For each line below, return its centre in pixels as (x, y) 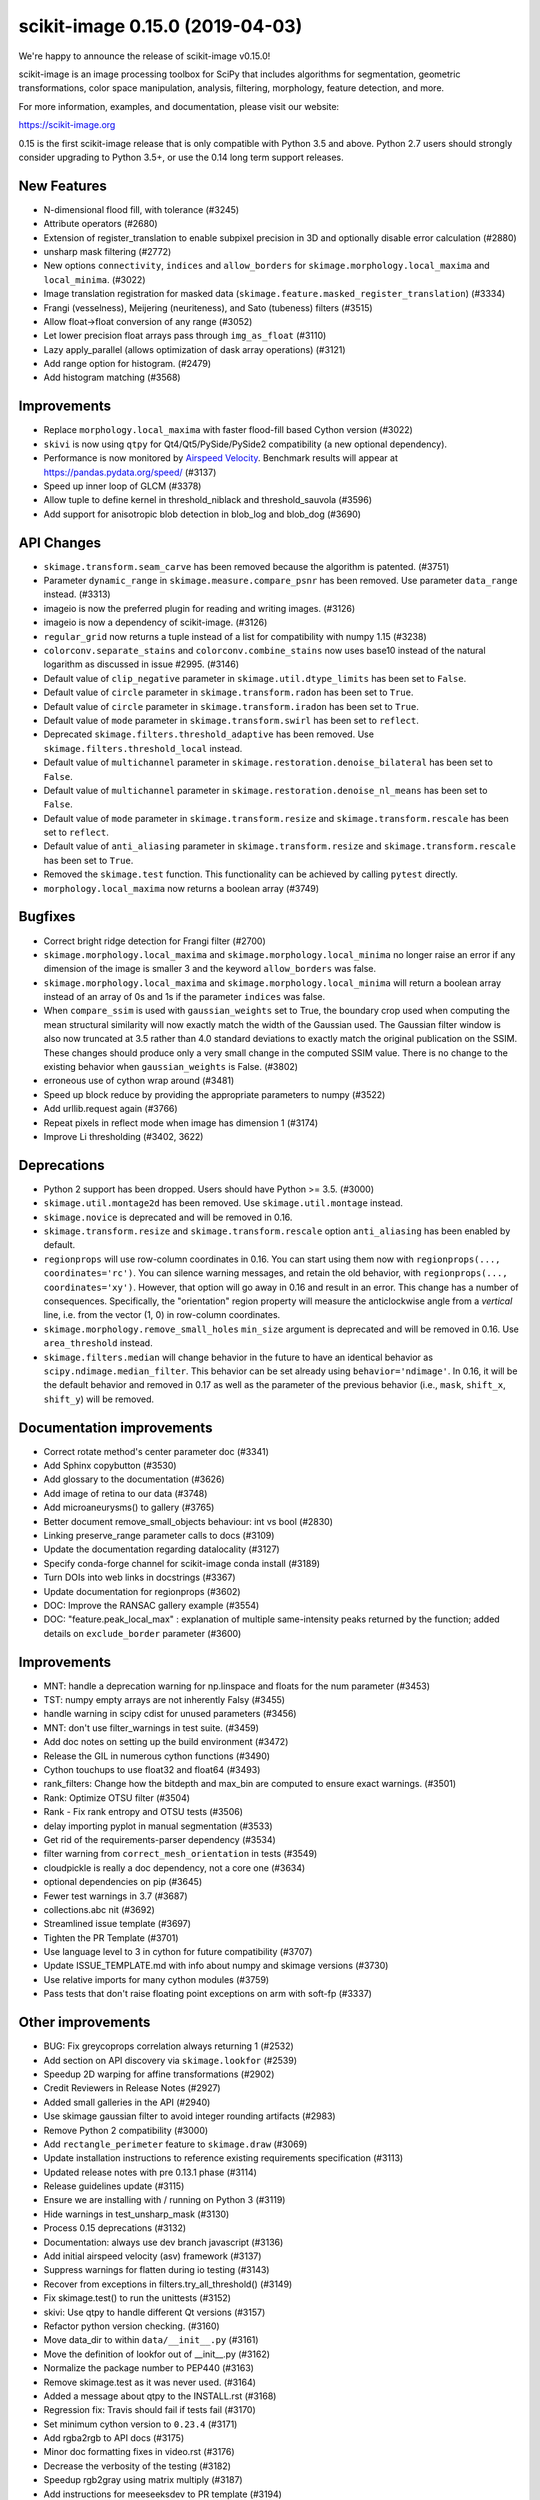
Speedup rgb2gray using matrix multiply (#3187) (143, 2480)
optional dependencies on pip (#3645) (123, 1882)
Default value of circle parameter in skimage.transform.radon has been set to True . (228, 692)
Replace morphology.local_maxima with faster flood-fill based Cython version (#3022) (228, 430)
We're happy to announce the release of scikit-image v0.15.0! (144, 56)
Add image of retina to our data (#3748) (125, 1493)
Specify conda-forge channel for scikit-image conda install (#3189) (181, 1563)
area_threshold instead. (98, 1343)
